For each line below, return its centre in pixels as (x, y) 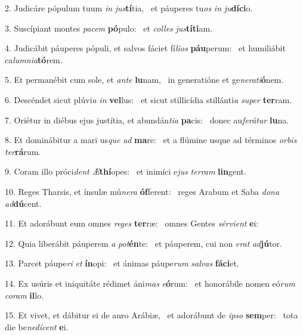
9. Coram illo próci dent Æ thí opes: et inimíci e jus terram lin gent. (126, 171)
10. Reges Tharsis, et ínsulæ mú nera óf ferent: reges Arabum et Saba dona (142, 191)
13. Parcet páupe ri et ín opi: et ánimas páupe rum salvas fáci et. (122, 263)
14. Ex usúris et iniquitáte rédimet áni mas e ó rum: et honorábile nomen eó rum (150, 283)
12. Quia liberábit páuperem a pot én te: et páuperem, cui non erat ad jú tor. (143, 243)
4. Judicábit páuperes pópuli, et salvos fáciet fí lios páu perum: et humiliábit (145, 48)
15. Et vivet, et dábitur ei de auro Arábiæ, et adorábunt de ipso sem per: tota (151, 315)
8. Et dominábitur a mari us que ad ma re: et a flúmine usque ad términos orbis (151, 140)
